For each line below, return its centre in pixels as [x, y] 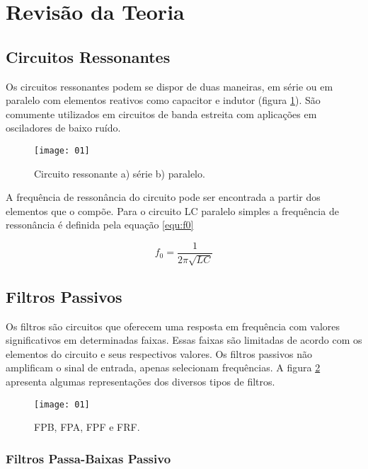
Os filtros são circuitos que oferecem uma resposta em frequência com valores [173, 326]
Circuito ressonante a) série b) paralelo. [120, 173]
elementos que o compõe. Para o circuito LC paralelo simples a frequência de [172, 210]
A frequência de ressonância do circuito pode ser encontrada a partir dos [163, 197]
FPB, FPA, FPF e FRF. [87, 427]
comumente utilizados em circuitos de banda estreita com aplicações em [161, 114]
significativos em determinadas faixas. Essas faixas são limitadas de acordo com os [184, 340]
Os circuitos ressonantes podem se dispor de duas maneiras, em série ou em [169, 86]
